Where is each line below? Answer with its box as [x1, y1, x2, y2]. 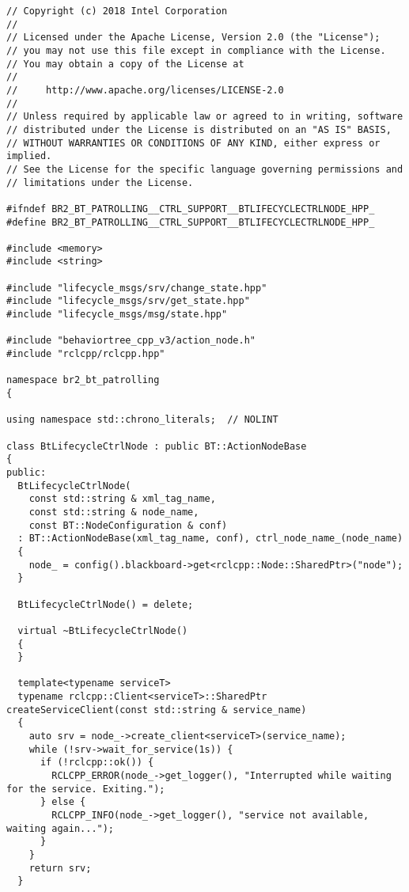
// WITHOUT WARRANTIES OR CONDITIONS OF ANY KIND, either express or [6, 137, 381, 149]
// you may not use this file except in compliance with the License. [6, 44, 386, 56]
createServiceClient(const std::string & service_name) [6, 704, 307, 715]
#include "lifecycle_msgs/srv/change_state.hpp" [6, 282, 267, 294]
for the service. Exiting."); [6, 783, 165, 795]
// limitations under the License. [6, 177, 194, 188]
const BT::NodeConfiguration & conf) [28, 519, 228, 531]
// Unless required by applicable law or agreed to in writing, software [6, 111, 403, 123]
